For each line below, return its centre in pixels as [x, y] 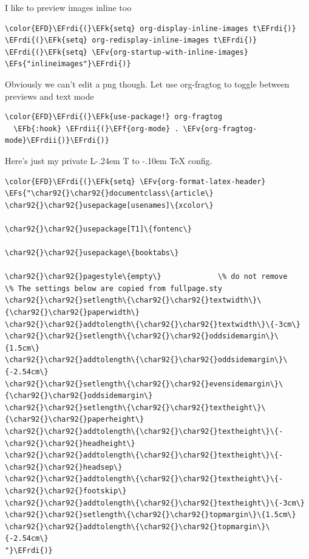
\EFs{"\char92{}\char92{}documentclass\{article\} [109, 194]
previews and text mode [49, 96]
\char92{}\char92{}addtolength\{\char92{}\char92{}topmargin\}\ [138, 526]
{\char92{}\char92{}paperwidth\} [72, 313]
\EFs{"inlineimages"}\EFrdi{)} [68, 64]
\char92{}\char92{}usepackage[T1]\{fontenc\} [98, 229]
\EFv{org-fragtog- [220, 129]
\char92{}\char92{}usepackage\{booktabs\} [92, 253]
